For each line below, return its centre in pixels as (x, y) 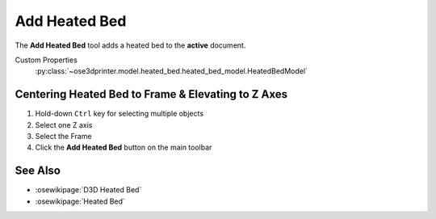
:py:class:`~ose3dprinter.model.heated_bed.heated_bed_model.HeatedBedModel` (172, 71)
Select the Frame (63, 137)
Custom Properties (46, 60)
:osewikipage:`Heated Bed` (80, 201)
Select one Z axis (64, 124)
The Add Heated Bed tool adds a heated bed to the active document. (130, 45)
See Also (38, 171)
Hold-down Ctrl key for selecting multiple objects (119, 114)
